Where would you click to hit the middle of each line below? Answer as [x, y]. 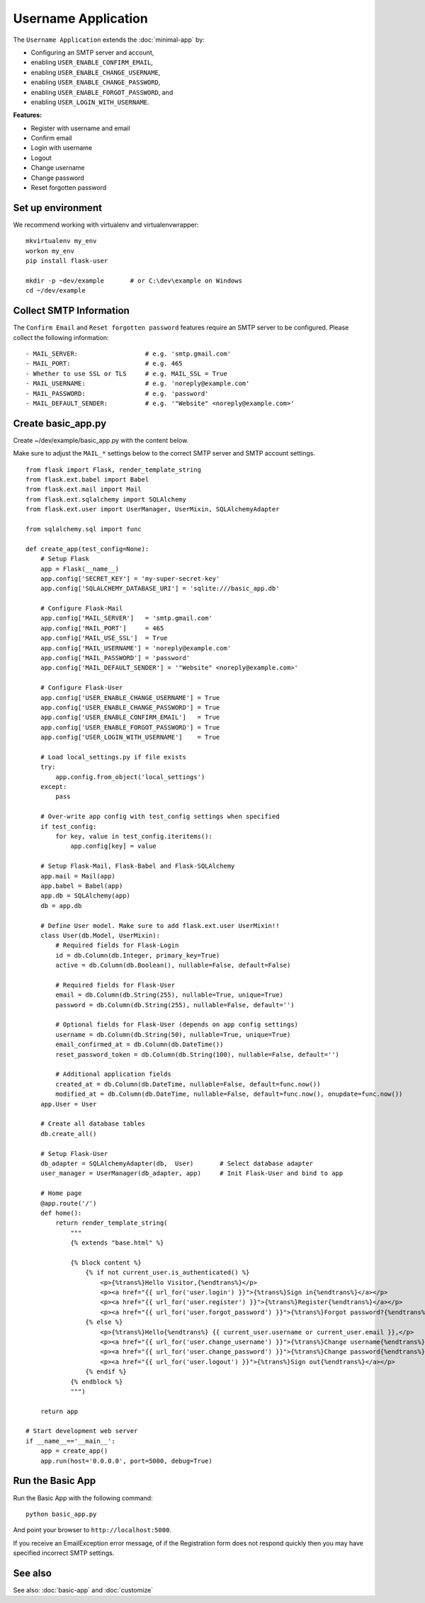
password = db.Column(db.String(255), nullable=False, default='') [175, 1005]
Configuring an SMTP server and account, [92, 52]
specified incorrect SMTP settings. [64, 1553]
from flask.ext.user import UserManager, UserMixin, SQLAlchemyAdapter [153, 509]
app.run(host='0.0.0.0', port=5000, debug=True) [126, 1461]
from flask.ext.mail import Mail [84, 489]
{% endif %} [106, 1372]
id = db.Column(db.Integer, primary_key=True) [138, 955]
